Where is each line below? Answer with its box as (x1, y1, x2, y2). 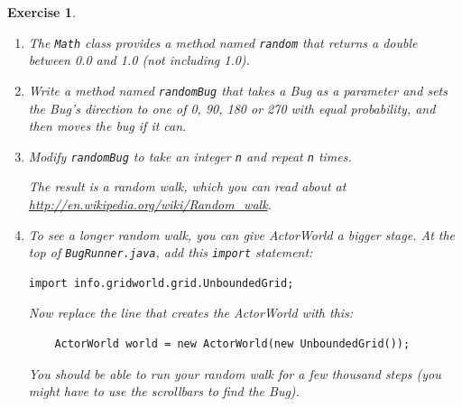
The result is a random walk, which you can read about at (28, 177, 346, 196)
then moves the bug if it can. (28, 116, 187, 135)
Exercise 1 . (7, 3, 76, 21)
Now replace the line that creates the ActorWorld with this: (28, 303, 354, 322)
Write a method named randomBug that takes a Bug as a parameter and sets (28, 80, 448, 99)
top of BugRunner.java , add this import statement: (28, 243, 313, 262)
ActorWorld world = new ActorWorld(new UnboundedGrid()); (54, 337, 411, 350)
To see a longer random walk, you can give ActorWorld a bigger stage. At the (28, 225, 456, 244)
